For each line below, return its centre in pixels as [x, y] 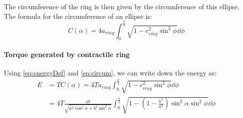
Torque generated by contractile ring [67, 54]
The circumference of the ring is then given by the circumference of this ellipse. [122, 6]
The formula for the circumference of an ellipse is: [78, 16]
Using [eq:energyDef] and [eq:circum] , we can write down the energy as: [110, 73]
